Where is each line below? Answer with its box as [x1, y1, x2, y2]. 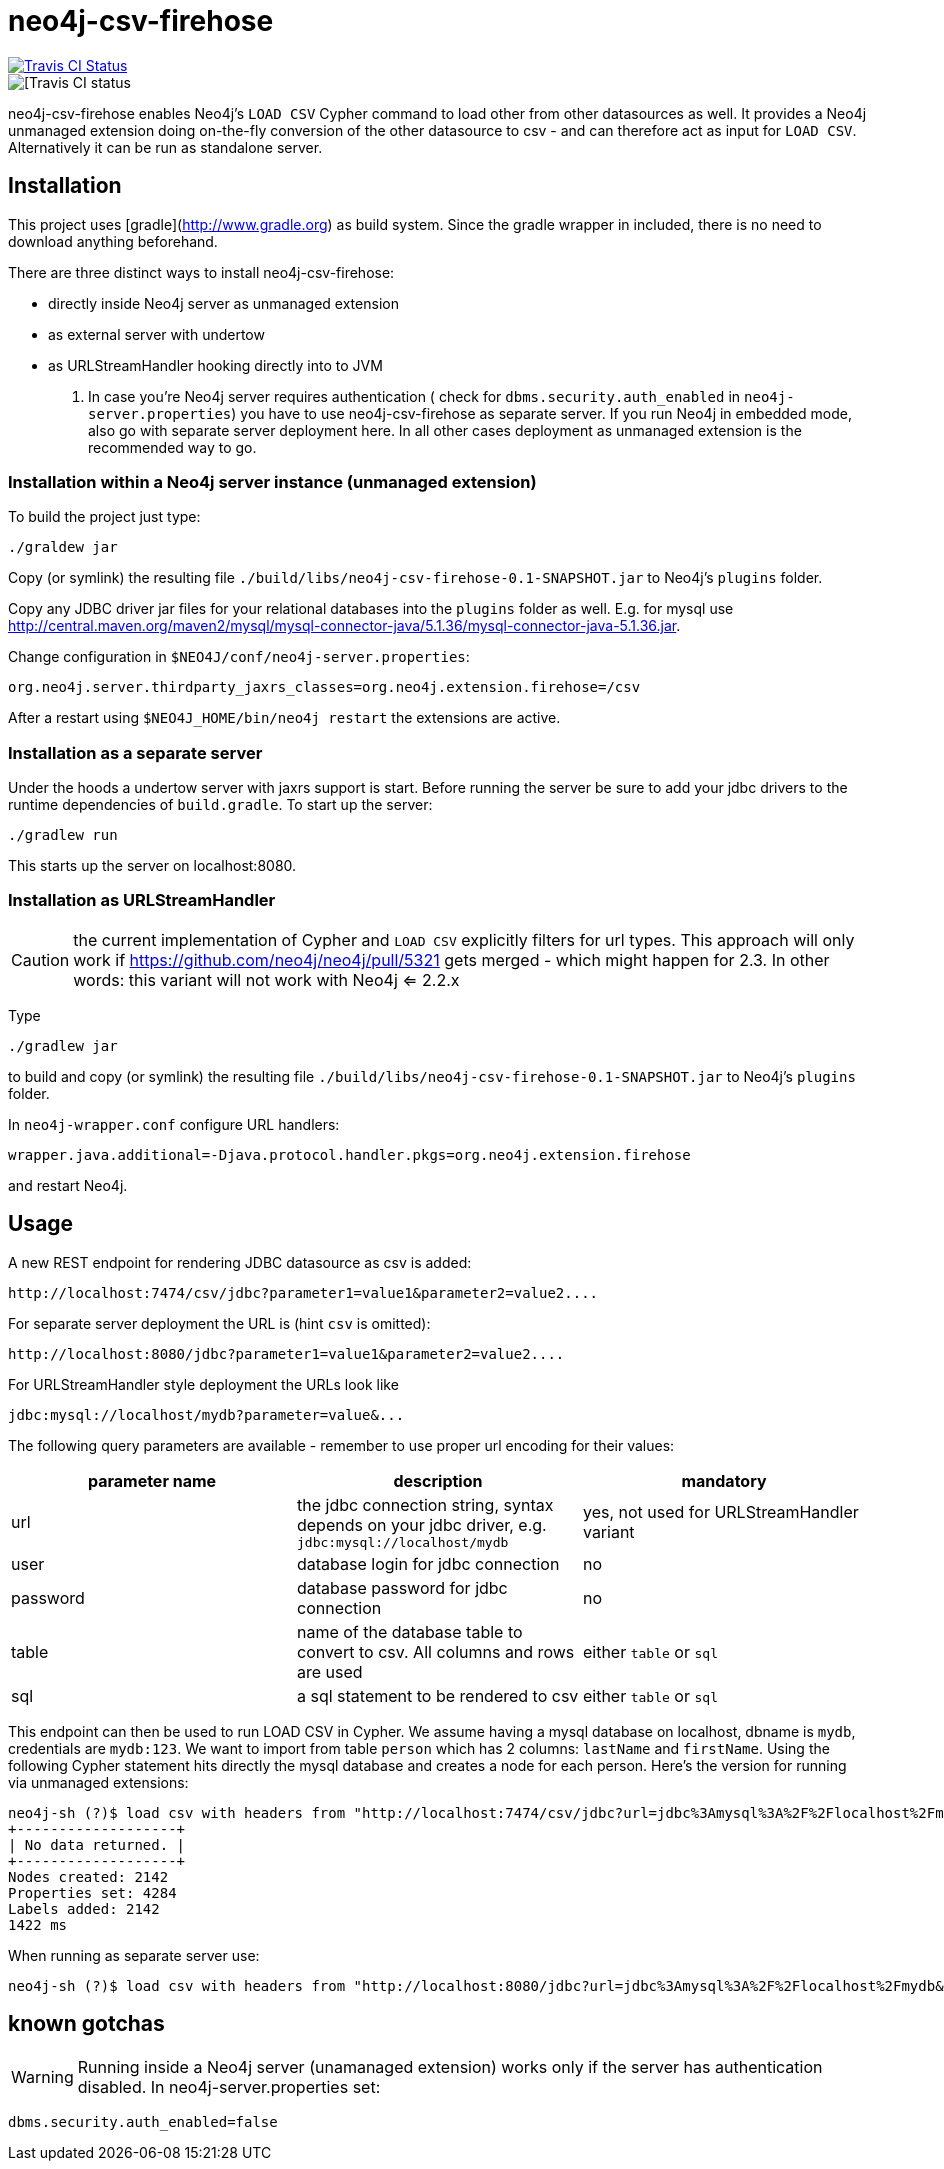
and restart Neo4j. [8, 1176, 128, 1194]
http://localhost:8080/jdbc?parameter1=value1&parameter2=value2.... [8, 1345, 565, 1362]
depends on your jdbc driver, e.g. [296, 1514, 547, 1535]
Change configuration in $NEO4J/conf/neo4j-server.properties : [8, 648, 470, 666]
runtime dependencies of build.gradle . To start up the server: [8, 796, 433, 814]
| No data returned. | [8, 1836, 186, 1853]
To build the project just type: [8, 508, 201, 526]
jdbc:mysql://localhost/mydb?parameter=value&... [8, 1406, 405, 1423]
